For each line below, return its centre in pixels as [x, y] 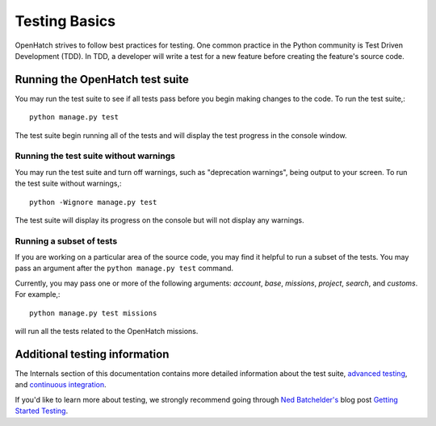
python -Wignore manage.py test [93, 202]
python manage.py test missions [93, 313]
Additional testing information [92, 354]
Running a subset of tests [66, 240]
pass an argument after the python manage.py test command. [124, 268]
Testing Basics [65, 21]
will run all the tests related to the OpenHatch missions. [107, 332]
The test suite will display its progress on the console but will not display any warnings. [159, 220]
